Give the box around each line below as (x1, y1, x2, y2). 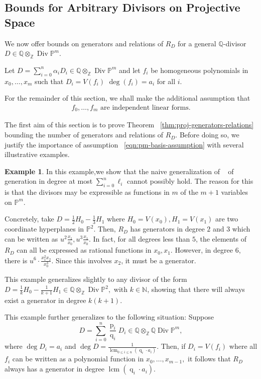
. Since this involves (51, 255, 112, 265)
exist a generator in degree (5, 294, 86, 305)
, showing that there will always (147, 284, 245, 294)
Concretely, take (5, 213, 54, 224)
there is (5, 255, 28, 265)
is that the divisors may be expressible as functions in (5, 187, 170, 197)
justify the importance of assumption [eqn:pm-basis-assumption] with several (5, 139, 244, 149)
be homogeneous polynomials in (151, 64, 248, 75)
